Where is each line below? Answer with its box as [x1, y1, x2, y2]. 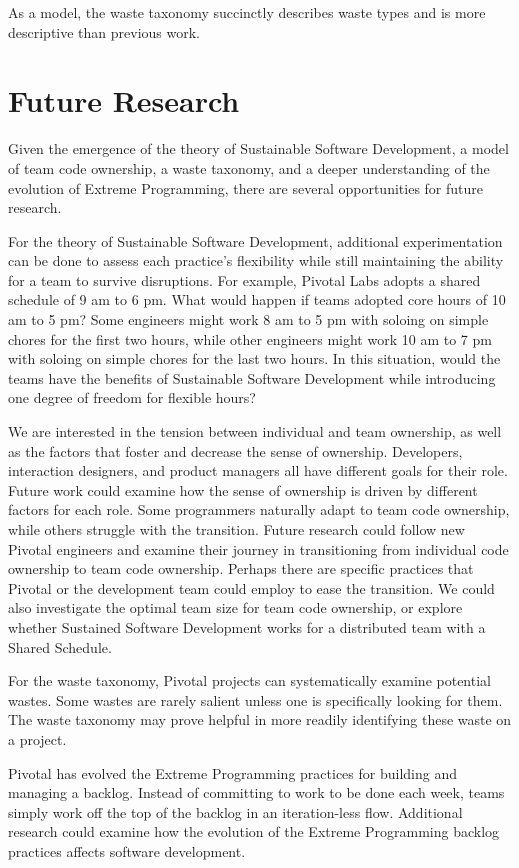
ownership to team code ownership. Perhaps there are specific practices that [8, 558, 474, 579]
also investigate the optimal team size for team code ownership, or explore [8, 597, 463, 618]
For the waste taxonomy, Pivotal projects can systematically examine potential [8, 670, 491, 691]
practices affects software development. [8, 840, 246, 861]
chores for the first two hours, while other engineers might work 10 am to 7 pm [8, 328, 492, 349]
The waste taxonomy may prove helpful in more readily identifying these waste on [8, 709, 512, 730]
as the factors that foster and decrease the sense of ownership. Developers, [8, 440, 463, 461]
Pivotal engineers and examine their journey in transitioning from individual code [8, 538, 509, 559]
